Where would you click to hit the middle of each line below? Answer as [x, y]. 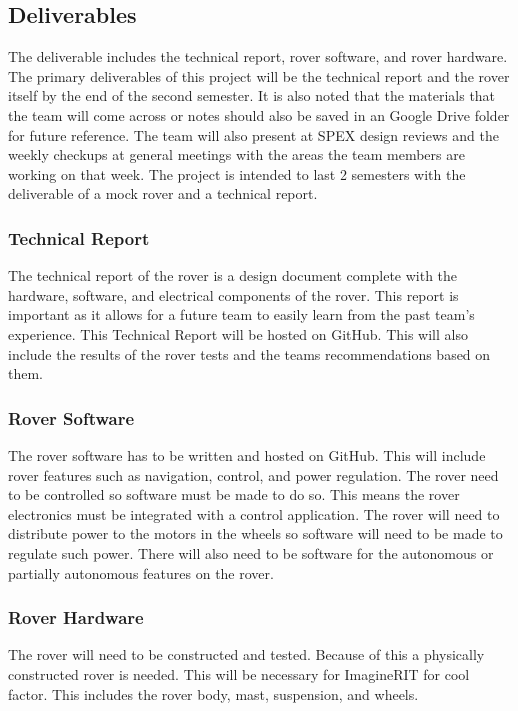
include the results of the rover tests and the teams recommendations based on [249, 353]
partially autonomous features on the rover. [141, 572]
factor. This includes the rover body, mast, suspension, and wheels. [213, 693]
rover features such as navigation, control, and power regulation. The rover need [253, 474]
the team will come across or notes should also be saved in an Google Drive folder [259, 114]
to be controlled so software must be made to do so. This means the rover [234, 494]
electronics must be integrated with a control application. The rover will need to [254, 513]
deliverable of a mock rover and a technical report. [163, 193]
